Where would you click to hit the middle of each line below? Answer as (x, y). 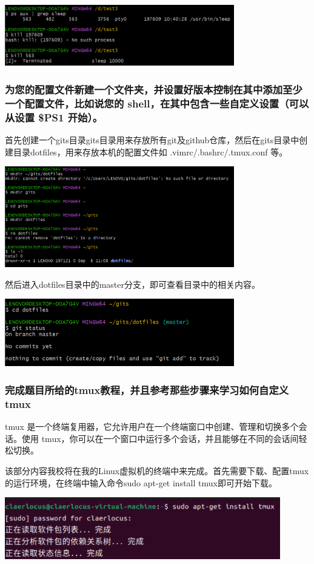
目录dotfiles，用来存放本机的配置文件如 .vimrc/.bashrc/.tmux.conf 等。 (150, 151)
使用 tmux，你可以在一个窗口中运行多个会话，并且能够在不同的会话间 (160, 438)
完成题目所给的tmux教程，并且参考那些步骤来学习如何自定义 (147, 389)
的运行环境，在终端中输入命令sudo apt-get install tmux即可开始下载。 (141, 482)
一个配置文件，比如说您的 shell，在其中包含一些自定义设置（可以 (157, 103)
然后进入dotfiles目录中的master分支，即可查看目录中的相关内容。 (132, 284)
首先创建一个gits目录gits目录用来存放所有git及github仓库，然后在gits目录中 (152, 139)
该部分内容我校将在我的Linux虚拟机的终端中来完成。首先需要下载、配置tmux (157, 470)
